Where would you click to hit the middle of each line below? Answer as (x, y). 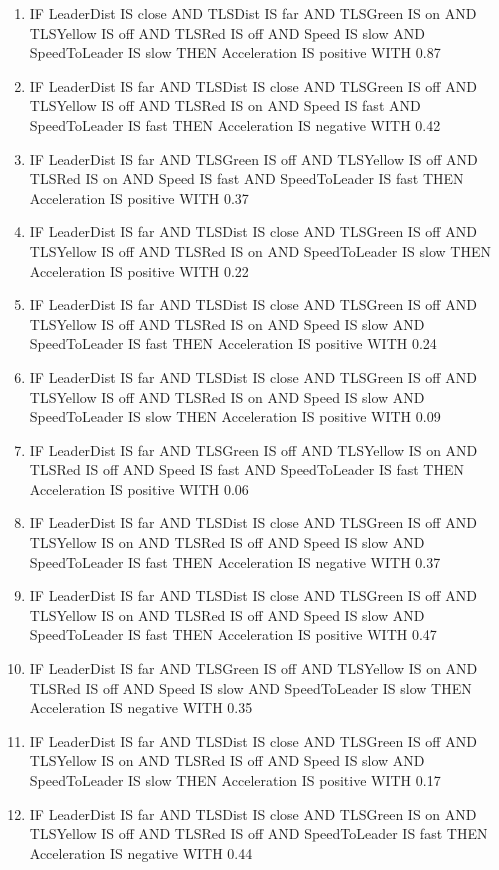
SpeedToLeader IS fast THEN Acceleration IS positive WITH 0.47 (233, 634)
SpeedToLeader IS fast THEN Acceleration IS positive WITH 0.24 (233, 343)
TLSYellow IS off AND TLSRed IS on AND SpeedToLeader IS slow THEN (260, 250)
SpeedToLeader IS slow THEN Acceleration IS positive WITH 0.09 (235, 416)
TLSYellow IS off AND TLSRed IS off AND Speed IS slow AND (227, 32)
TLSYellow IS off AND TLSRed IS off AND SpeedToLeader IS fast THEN (258, 833)
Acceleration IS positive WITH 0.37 (139, 197)
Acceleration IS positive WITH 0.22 (139, 270)
